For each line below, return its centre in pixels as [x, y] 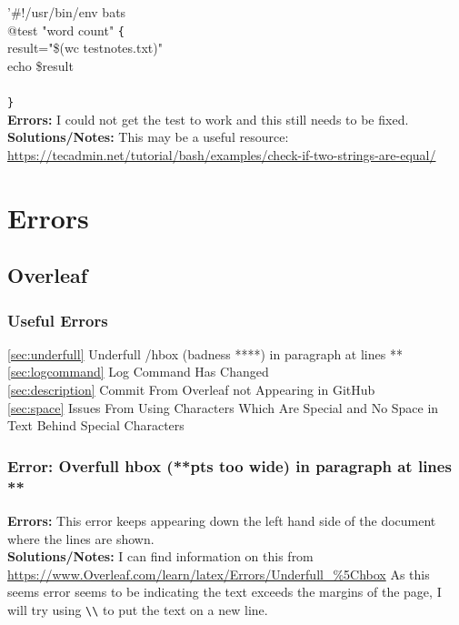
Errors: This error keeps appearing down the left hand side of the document [222, 520]
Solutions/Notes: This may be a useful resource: [148, 137]
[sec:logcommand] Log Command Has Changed [138, 372]
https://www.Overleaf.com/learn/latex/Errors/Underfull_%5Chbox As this [219, 574]
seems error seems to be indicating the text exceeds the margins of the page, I [225, 592]
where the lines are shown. [81, 538]
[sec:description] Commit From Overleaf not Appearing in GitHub [191, 390]
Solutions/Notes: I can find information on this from [160, 556]
